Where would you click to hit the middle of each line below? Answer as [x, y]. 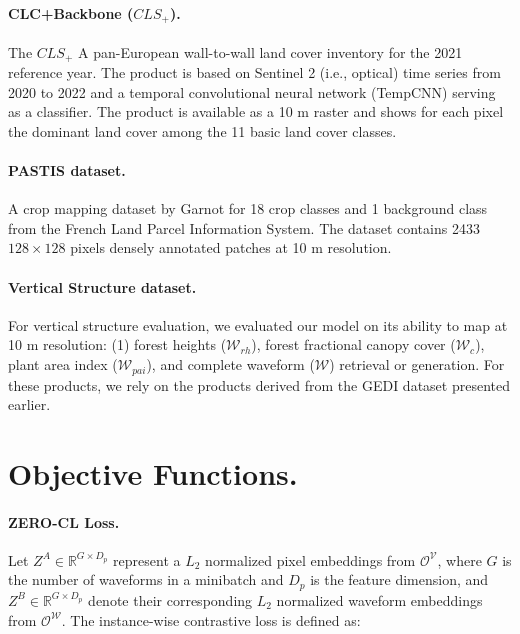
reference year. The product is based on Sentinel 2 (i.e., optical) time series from [254, 72]
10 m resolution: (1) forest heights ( [117, 344]
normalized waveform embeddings [379, 599]
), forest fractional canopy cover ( [353, 344]
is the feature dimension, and [399, 579]
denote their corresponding [170, 599]
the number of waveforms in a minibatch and [146, 579]
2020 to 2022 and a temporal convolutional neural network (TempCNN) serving [252, 91]
